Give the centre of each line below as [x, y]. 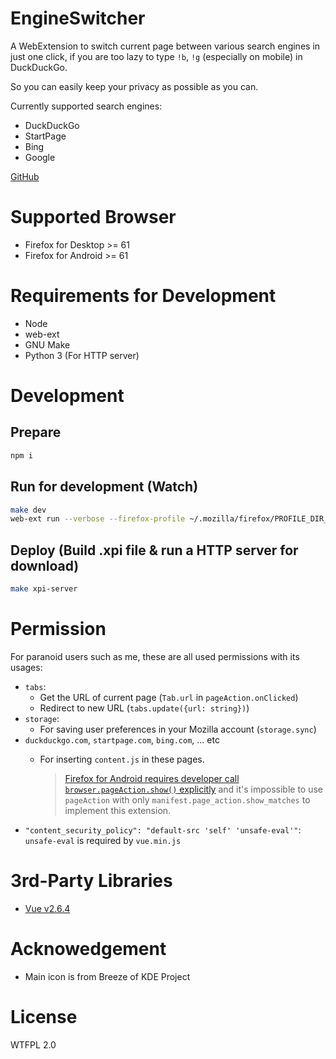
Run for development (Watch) [104, 487]
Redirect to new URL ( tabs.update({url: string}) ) [144, 708]
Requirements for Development [143, 296]
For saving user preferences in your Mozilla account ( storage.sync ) [178, 729]
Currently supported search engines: [86, 106]
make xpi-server [44, 589]
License [44, 1016]
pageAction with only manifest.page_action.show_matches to [187, 799]
